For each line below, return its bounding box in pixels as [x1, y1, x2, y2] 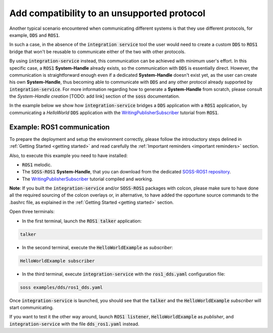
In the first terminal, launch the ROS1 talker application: [22, 218, 142, 224]
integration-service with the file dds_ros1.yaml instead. [9, 321, 140, 327]
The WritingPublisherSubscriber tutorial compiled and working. [22, 176, 154, 182]
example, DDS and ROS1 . [9, 32, 60, 38]
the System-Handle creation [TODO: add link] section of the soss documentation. [9, 93, 180, 100]
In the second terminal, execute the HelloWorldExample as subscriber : [22, 244, 173, 250]
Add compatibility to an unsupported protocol [9, 8, 206, 19]
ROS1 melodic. [22, 162, 52, 168]
